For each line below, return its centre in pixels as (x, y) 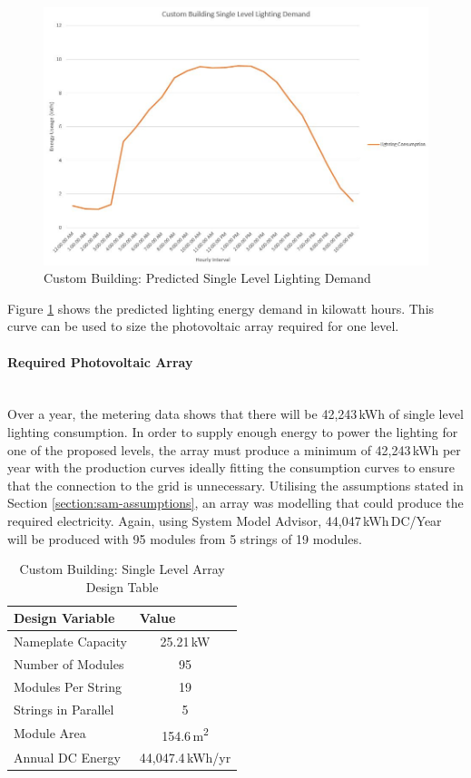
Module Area (50, 733)
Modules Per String (68, 686)
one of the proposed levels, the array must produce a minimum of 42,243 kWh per (234, 449)
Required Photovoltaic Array (100, 361)
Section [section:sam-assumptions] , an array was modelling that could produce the (235, 503)
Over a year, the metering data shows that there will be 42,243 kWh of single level (235, 414)
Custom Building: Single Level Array (122, 569)
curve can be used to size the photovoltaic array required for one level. (203, 326)
